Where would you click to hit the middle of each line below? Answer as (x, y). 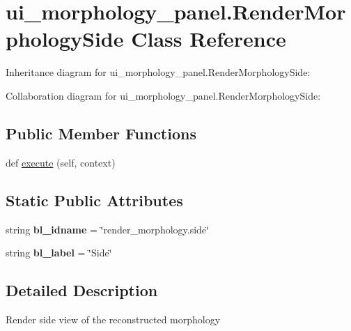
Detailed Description (82, 290)
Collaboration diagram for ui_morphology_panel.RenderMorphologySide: (163, 95)
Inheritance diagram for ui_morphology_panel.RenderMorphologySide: (158, 72)
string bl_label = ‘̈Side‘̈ (59, 253)
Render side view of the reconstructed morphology (113, 319)
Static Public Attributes (94, 200)
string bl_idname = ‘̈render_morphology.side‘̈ (107, 229)
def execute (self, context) (61, 162)
